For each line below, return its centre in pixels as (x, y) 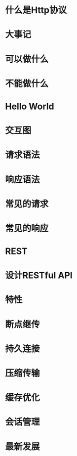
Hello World (30, 106)
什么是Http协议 (36, 10)
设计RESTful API (39, 275)
